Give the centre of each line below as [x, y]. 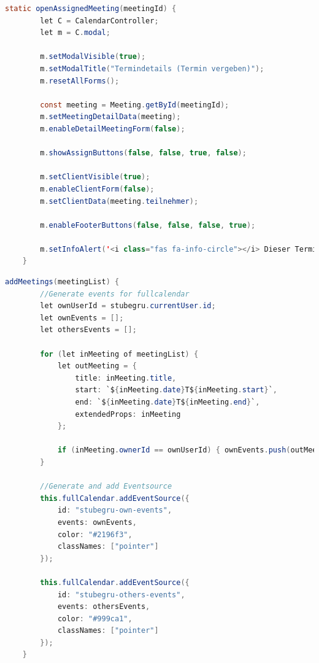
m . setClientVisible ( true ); [95, 177]
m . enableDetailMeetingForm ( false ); [113, 129]
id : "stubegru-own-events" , [115, 510]
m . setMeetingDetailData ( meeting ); [110, 117]
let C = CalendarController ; [99, 21]
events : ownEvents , [97, 522]
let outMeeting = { [97, 366]
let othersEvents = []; [88, 330]
